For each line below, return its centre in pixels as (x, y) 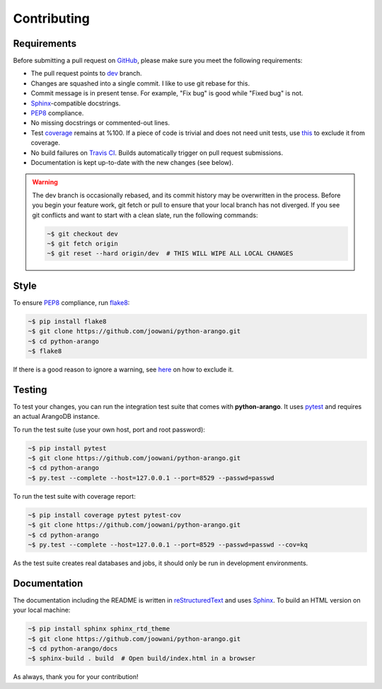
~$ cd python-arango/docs (73, 648)
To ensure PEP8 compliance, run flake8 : (71, 302)
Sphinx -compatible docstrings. (76, 103)
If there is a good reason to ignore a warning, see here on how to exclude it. (123, 369)
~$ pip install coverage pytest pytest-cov (105, 515)
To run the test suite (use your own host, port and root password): (109, 429)
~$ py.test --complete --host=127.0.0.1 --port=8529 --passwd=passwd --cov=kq (168, 544)
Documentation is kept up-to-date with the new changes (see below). (132, 162)
